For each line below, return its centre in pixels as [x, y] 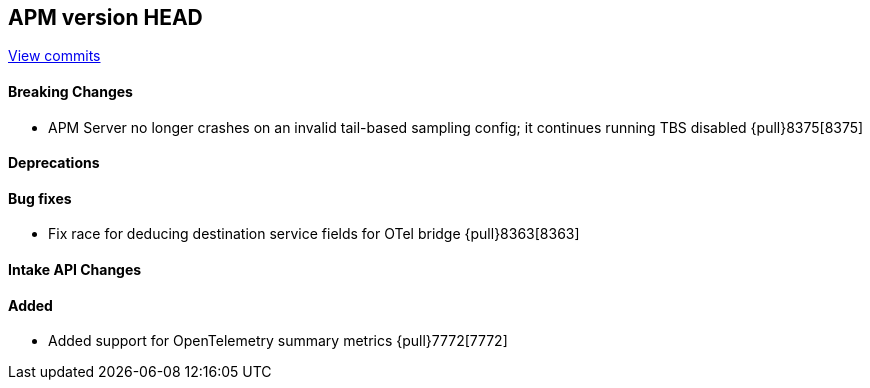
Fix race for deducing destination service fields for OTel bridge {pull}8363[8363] [314, 234]
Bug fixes [40, 198]
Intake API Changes [75, 270]
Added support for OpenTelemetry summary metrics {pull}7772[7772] [278, 341]
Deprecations [54, 163]
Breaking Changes [70, 92]
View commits [54, 56]
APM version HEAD [105, 17]
